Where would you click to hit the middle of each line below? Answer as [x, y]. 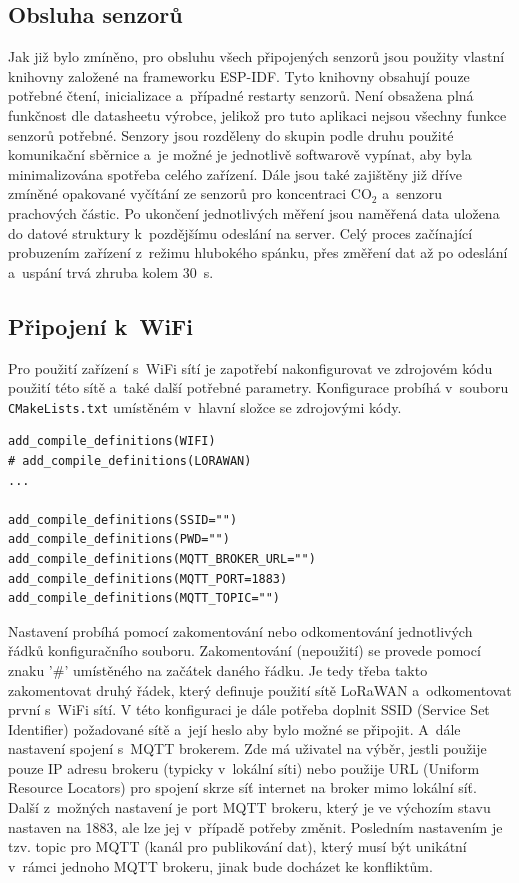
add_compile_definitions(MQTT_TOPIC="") [144, 598]
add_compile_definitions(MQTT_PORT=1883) [148, 578]
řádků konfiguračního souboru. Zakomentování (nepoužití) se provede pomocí [244, 650]
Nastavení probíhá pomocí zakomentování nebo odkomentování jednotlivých [240, 630]
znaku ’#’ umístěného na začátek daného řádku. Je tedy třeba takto [218, 669]
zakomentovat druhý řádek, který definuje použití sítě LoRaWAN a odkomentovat [260, 689]
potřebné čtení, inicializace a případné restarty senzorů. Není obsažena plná [241, 95]
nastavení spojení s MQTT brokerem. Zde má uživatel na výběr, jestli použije [247, 748]
